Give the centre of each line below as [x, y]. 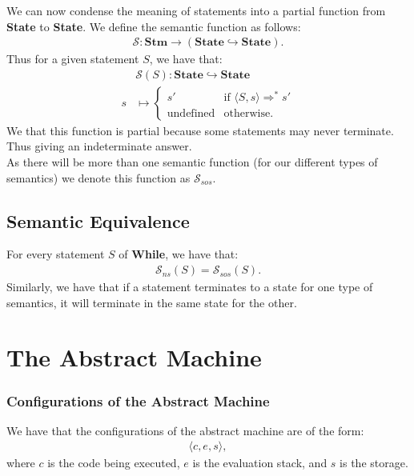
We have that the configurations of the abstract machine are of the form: [185, 430]
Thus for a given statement [73, 59]
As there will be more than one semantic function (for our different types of [192, 162]
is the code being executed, [114, 463]
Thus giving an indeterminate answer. [99, 146]
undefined [191, 113]
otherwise [247, 113]
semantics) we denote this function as [98, 177]
